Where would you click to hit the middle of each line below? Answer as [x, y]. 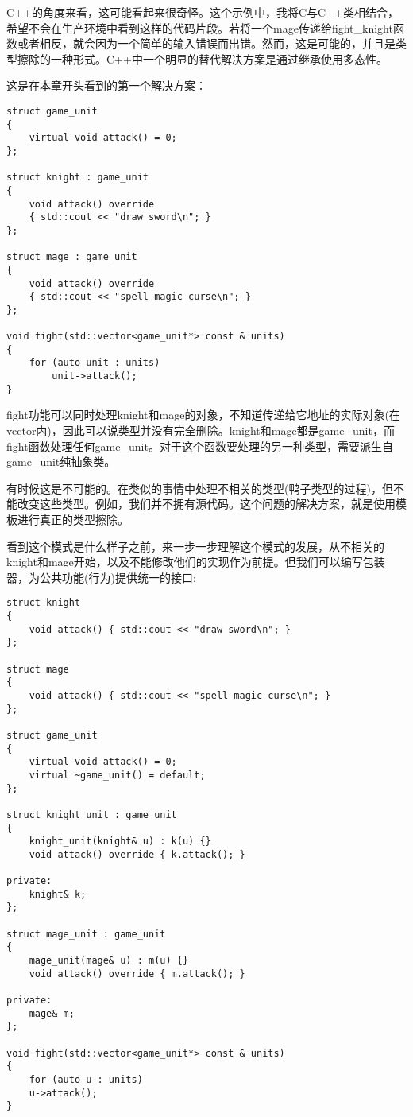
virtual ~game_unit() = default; [117, 775]
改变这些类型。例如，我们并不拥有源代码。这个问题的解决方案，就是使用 [206, 504]
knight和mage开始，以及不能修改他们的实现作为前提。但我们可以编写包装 [196, 562]
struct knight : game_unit [77, 178]
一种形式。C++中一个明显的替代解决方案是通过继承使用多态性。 [219, 58]
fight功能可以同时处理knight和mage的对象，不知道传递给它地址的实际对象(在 [203, 415]
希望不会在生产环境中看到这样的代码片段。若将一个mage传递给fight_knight [200, 27]
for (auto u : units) [86, 1079]
